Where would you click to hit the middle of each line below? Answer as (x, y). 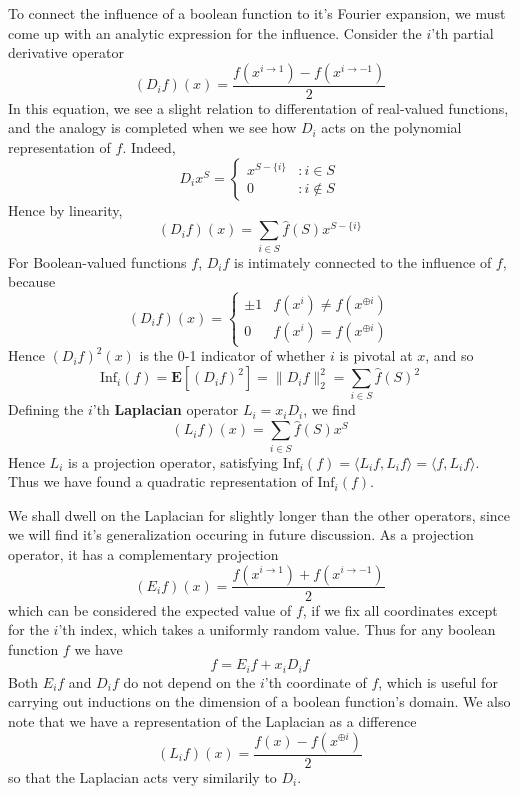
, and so (449, 355)
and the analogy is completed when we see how (152, 127)
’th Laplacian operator (165, 409)
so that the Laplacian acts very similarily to (142, 776)
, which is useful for (438, 681)
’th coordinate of (315, 681)
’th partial (462, 32)
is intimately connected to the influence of (363, 261)
